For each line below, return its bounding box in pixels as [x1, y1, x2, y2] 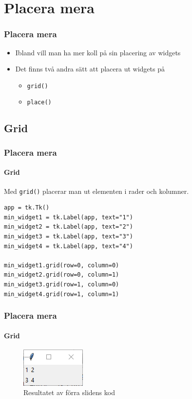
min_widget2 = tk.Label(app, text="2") [4, 223, 133, 231]
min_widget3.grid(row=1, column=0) [4, 281, 119, 288]
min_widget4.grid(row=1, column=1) [4, 290, 119, 298]
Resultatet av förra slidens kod [23, 387, 115, 398]
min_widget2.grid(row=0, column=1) [4, 271, 119, 279]
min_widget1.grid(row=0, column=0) [4, 261, 119, 269]
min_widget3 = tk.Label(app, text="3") [4, 233, 133, 240]
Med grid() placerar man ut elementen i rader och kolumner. [4, 186, 189, 196]
